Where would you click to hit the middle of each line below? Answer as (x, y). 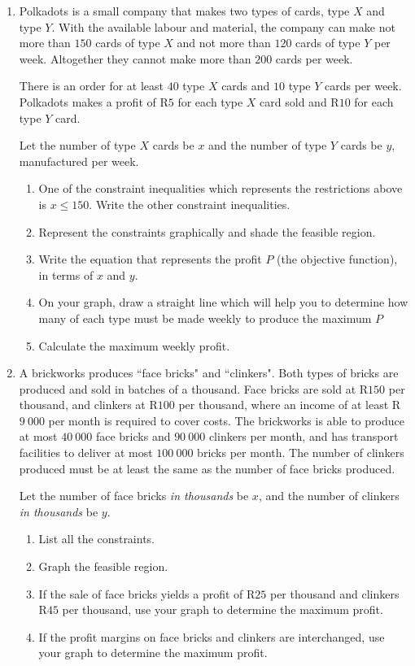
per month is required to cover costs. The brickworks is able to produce (226, 420)
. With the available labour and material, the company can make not (223, 26)
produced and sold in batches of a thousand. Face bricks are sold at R (194, 388)
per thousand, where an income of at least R (290, 405)
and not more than (224, 43)
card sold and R (299, 101)
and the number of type (268, 145)
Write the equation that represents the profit (150, 259)
